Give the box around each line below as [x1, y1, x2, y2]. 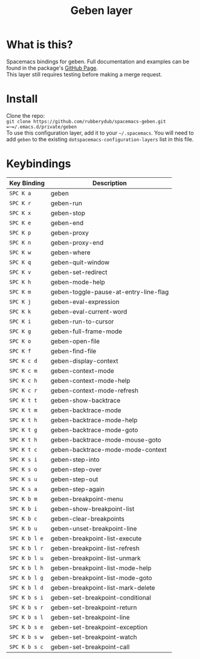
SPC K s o [9, 465, 37, 473]
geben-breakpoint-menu [50, 495, 123, 503]
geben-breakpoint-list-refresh [50, 544, 140, 552]
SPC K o [9, 337, 31, 345]
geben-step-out [50, 475, 98, 483]
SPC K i [9, 318, 31, 325]
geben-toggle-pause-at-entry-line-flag [50, 288, 169, 296]
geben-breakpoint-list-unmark [50, 553, 141, 562]
